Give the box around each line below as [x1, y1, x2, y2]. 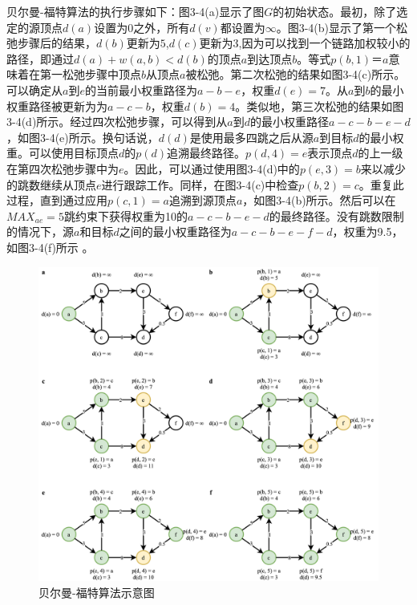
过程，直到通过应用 [6, 192, 107, 209]
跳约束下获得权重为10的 [63, 207, 188, 224]
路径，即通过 [6, 50, 74, 67]
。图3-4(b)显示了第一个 [276, 18, 397, 35]
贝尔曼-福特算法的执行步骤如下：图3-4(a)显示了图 [6, 3, 265, 19]
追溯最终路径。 [167, 144, 246, 161]
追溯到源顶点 [168, 192, 237, 209]
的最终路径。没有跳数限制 [269, 207, 404, 224]
